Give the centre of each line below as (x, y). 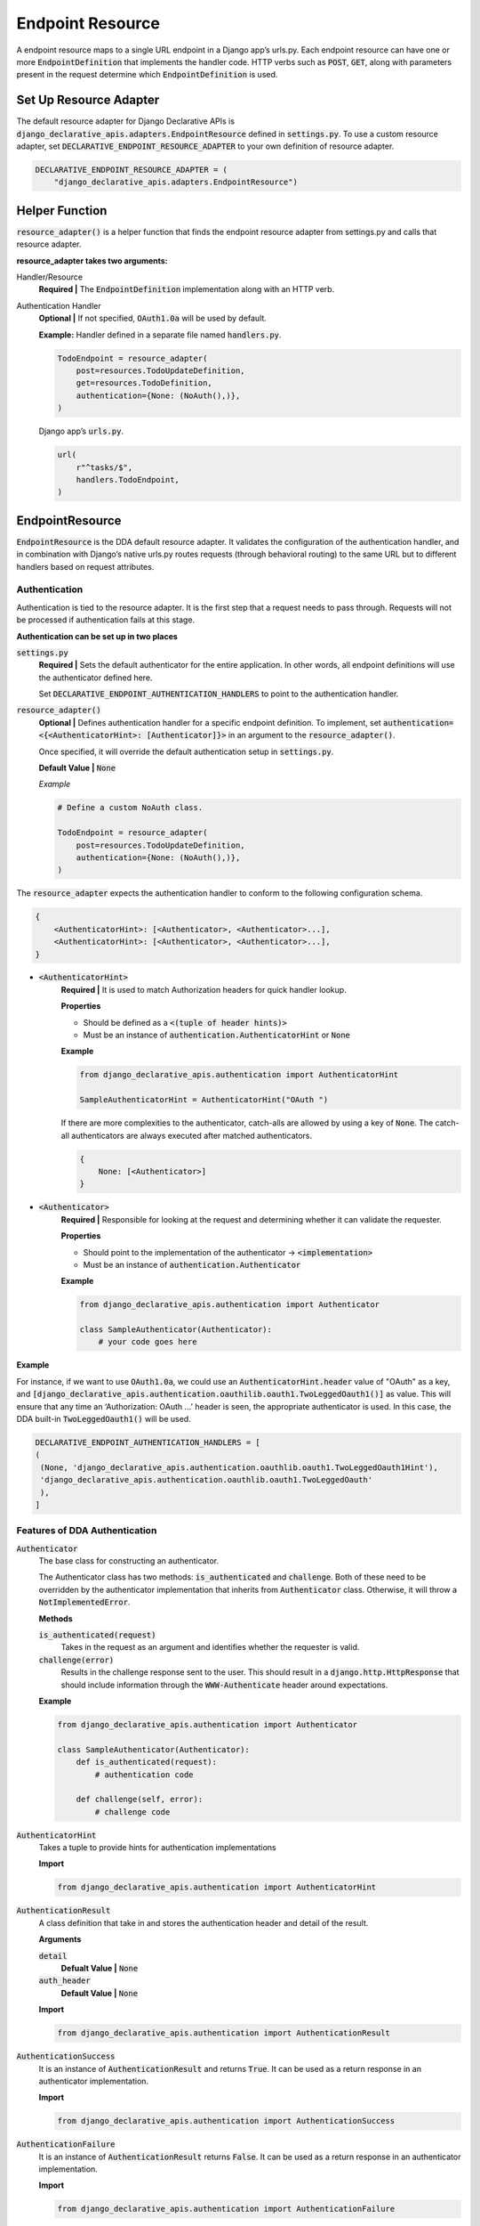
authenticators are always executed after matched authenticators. (192, 1135)
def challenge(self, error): (140, 1799)
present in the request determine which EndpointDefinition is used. (147, 75)
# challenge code (132, 1812)
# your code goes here (148, 1342)
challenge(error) (76, 1660)
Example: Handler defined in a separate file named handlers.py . (160, 335)
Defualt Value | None (100, 1968)
